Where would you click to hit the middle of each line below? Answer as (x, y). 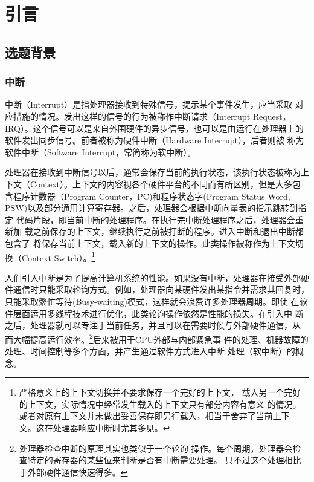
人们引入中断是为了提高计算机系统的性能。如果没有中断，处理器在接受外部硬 (157, 277)
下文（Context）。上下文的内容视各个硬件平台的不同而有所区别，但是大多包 (153, 184)
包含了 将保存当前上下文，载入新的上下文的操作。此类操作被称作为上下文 (150, 243)
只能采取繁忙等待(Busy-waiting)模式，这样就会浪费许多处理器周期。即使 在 (152, 301)
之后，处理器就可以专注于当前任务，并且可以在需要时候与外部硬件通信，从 (153, 325)
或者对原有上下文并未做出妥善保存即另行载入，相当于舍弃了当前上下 (154, 416)
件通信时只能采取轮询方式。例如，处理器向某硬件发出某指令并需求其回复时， (157, 289)
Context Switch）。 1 (58, 256)
